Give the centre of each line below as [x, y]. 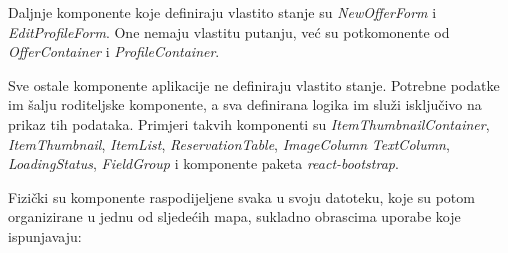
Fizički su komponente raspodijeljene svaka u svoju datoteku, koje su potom [241, 196]
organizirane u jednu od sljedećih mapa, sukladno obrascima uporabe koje [234, 216]
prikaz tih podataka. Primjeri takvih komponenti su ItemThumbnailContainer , [249, 123]
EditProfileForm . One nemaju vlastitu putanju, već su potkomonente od [229, 31]
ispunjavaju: [45, 235]
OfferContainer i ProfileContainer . [114, 51]
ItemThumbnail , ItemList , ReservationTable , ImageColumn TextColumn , [229, 143]
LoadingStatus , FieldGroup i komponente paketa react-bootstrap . [203, 163]
